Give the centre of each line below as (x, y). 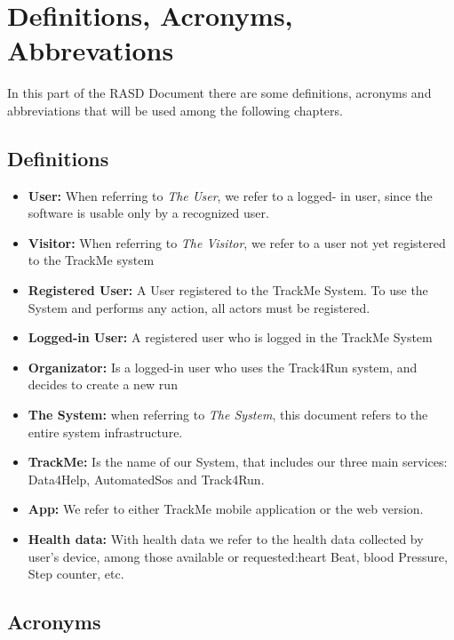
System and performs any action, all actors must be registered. (199, 307)
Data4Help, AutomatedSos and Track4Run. (146, 479)
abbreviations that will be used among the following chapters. (175, 110)
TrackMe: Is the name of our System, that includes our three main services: (238, 462)
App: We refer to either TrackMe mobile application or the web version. (226, 509)
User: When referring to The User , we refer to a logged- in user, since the (230, 195)
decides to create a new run (103, 384)
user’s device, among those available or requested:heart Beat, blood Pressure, (238, 556)
